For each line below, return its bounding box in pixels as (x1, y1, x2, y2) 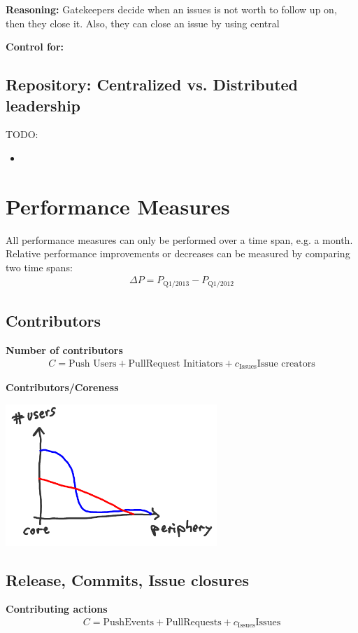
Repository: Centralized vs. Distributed (6, 74, 299, 95)
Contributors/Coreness (6, 380, 119, 395)
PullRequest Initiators (128, 358, 223, 369)
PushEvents (103, 617, 155, 627)
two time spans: (6, 259, 73, 274)
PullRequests (166, 617, 222, 627)
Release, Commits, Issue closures (6, 569, 249, 590)
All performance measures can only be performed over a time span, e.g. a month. (6, 232, 353, 247)
